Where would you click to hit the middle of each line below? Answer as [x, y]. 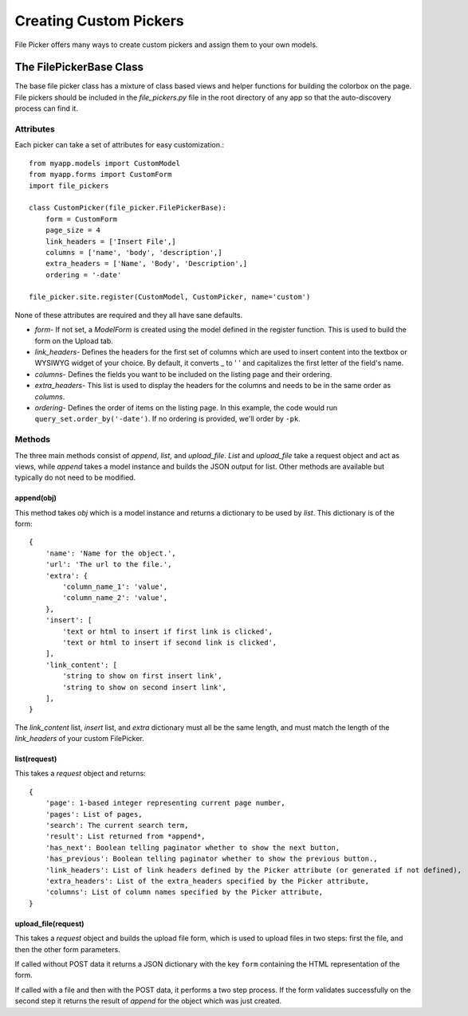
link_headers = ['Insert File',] [111, 241]
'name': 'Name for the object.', [111, 553]
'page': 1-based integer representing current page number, [165, 803]
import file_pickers [69, 186]
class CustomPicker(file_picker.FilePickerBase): [128, 208]
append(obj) [36, 498]
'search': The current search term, [117, 826]
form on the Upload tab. [74, 341]
